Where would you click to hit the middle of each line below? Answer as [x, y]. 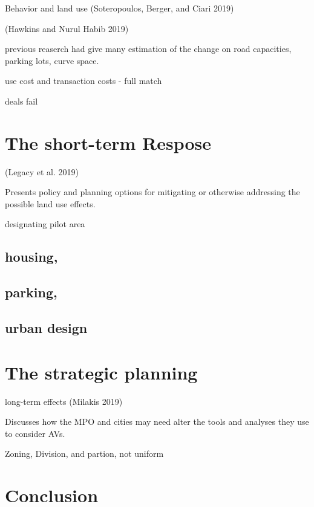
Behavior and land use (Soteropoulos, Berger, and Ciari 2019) [119, 8]
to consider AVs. [35, 433]
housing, [31, 257]
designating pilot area [45, 224]
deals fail [21, 101]
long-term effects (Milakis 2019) [64, 401]
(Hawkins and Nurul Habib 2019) [67, 28]
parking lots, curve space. [52, 60]
